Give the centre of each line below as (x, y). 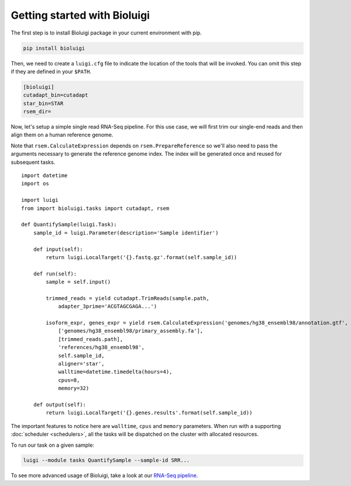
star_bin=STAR (43, 103)
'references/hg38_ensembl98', (101, 347)
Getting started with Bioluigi (80, 15)
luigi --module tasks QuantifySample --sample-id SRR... (106, 460)
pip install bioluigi (54, 48)
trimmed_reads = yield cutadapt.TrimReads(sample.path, (128, 298)
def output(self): (60, 404)
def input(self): (58, 249)
